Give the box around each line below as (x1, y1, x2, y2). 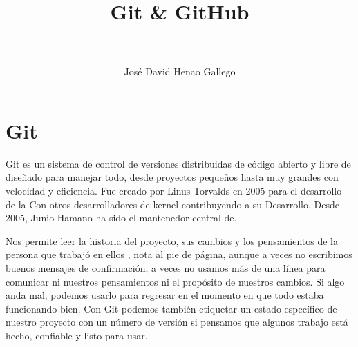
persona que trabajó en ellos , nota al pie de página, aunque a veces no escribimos (6, 247, 352, 261)
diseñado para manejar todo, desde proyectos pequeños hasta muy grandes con (6, 170, 339, 184)
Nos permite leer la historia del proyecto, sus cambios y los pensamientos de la (6, 233, 338, 248)
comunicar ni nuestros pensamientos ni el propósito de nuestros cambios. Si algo (6, 274, 345, 288)
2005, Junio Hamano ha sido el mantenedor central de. (6, 210, 237, 225)
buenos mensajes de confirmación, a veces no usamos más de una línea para (6, 261, 326, 275)
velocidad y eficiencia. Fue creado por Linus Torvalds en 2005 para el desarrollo (6, 184, 342, 198)
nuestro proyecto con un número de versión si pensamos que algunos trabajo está (6, 315, 348, 329)
